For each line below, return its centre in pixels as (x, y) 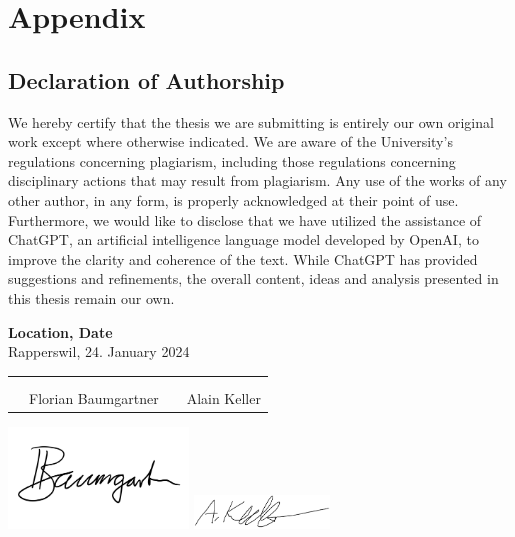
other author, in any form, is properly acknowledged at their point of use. (233, 199)
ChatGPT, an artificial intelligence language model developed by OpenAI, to (243, 239)
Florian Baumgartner (94, 397)
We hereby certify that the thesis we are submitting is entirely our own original (251, 121)
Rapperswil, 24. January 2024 (99, 351)
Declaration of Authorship (146, 79)
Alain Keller (223, 397)
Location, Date (60, 331)
